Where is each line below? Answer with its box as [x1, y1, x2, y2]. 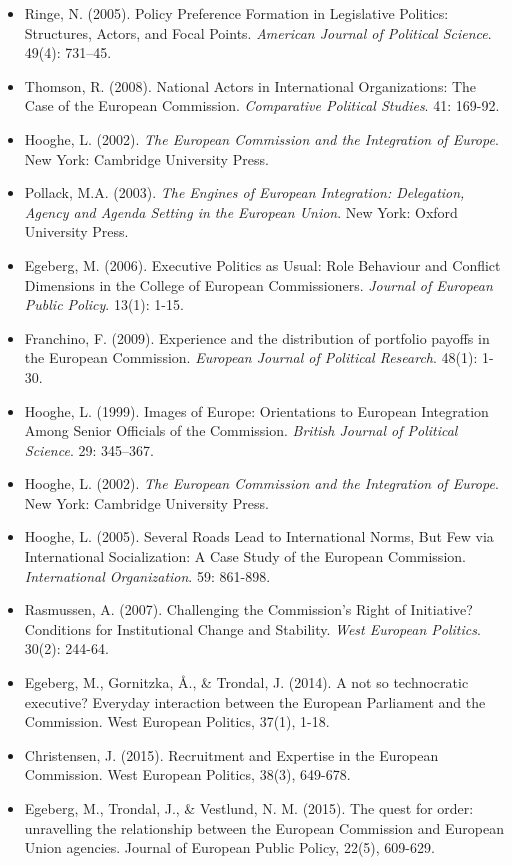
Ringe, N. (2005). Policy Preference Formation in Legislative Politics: [24, 3, 449, 23]
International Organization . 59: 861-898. [24, 565, 271, 586]
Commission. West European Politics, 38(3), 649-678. [24, 764, 351, 785]
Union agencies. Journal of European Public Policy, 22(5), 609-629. [24, 837, 435, 858]
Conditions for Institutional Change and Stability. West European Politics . [24, 618, 481, 639]
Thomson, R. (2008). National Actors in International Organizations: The [24, 75, 477, 96]
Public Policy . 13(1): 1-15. [24, 294, 184, 315]
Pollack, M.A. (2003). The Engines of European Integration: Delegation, [24, 182, 465, 203]
